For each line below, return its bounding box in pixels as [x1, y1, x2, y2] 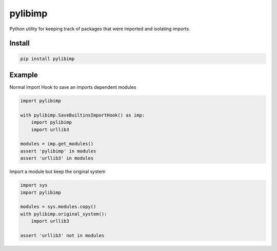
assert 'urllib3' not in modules [20, 233, 105, 238]
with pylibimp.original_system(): [20, 211, 107, 217]
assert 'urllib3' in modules [20, 156, 94, 161]
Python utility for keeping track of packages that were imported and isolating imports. [9, 26, 190, 32]
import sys [20, 182, 48, 188]
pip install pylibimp [20, 55, 75, 62]
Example [9, 70, 38, 79]
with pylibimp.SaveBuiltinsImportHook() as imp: [20, 112, 145, 118]
